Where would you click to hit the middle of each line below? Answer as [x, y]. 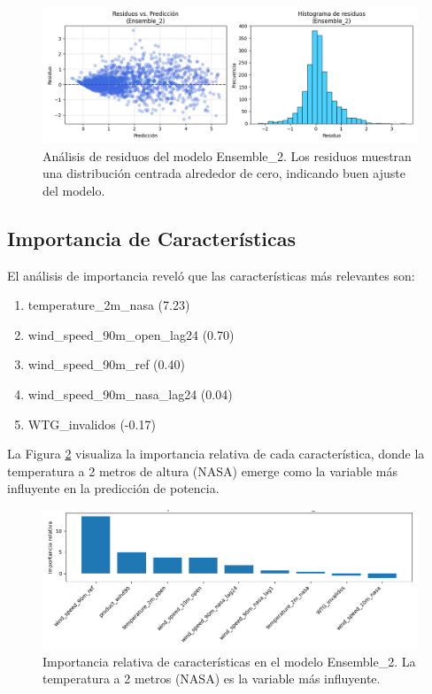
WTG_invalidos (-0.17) [92, 424]
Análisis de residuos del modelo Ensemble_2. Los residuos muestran [227, 155]
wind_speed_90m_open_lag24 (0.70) [131, 334]
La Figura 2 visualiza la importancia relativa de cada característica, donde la [216, 454]
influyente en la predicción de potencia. [113, 488]
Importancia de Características [152, 238]
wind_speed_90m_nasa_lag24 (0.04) [130, 393]
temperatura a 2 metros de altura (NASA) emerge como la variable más [202, 470]
